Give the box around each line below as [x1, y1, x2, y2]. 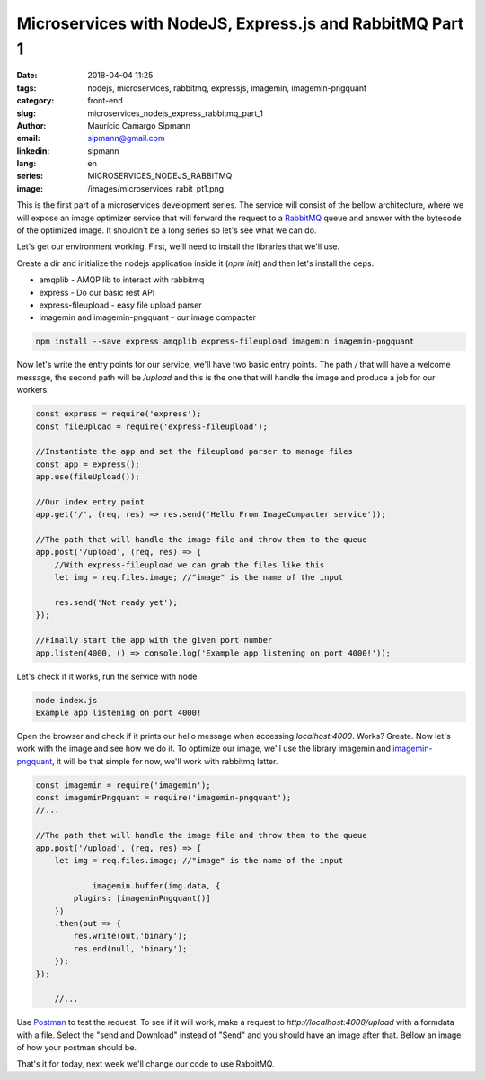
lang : [16, 158, 37, 169]
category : [16, 95, 55, 106]
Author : [16, 120, 47, 130]
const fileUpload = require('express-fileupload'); [35, 421, 269, 432]
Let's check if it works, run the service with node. [16, 671, 199, 682]
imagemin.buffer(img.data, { [92, 880, 221, 890]
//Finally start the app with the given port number [35, 635, 273, 646]
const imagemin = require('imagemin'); [35, 780, 211, 790]
